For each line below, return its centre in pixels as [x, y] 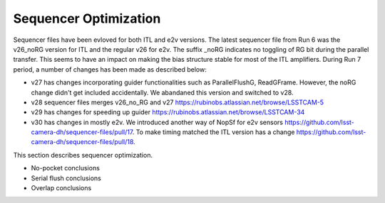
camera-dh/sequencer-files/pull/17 [82, 132]
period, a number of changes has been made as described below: [110, 69]
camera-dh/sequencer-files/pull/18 [82, 142]
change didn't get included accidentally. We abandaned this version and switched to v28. [162, 92]
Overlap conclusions [61, 188]
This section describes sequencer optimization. [83, 155]
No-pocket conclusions [65, 168]
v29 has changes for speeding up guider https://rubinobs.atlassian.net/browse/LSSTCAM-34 [168, 112]
